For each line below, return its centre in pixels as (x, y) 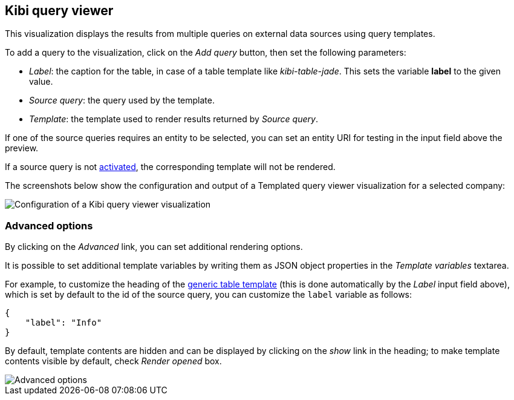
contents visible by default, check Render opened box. (113, 361)
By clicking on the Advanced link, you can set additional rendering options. (154, 247)
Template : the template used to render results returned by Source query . (174, 119)
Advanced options (49, 225)
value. (41, 82)
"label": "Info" (63, 323)
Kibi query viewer (59, 11)
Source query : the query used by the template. (122, 100)
